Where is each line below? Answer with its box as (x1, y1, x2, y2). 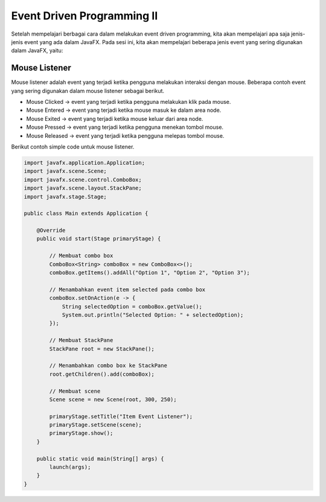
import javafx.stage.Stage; (24, 193, 107, 200)
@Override (36, 227, 66, 234)
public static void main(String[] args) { (36, 455, 164, 462)
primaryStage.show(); (49, 430, 113, 437)
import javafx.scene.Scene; (24, 168, 107, 175)
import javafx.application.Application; (24, 159, 145, 166)
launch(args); (49, 464, 91, 471)
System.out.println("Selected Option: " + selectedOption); (62, 311, 244, 318)
